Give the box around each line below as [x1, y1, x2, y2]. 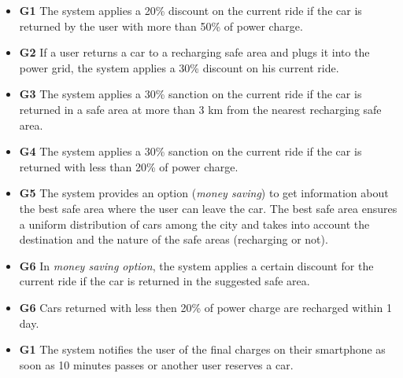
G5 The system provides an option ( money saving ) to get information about [19, 185, 389, 201]
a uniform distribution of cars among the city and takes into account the [19, 215, 370, 232]
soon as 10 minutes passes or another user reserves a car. [19, 356, 294, 372]
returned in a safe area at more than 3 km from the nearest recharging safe [19, 101, 382, 117]
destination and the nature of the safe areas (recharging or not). [19, 231, 328, 248]
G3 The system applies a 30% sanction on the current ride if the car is [19, 86, 362, 102]
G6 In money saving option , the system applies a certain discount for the [19, 257, 374, 273]
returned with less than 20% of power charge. [19, 158, 238, 174]
